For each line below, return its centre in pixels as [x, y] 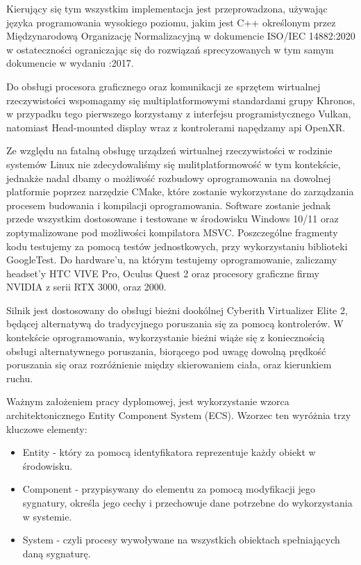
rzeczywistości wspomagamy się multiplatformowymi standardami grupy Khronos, [181, 100]
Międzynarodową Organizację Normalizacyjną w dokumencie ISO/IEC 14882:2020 [181, 36]
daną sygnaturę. [57, 553]
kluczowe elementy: [47, 428]
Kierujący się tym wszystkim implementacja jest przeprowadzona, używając [167, 8]
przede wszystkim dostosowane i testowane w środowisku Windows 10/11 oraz [173, 219]
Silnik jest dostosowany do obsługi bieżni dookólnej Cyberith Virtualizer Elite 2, [177, 310]
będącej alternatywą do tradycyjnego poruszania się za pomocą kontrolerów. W [175, 324]
